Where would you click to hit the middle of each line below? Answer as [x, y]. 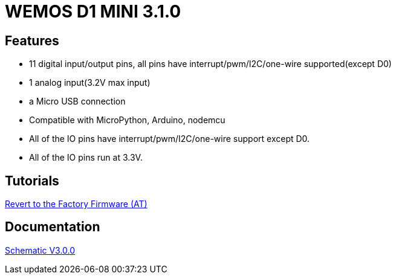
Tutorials [32, 181]
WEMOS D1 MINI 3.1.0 [93, 11]
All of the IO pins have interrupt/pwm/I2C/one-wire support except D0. [170, 139]
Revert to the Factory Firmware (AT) [76, 204]
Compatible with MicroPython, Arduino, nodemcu [127, 120]
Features [32, 40]
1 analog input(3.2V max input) [90, 83]
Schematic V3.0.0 [40, 250]
